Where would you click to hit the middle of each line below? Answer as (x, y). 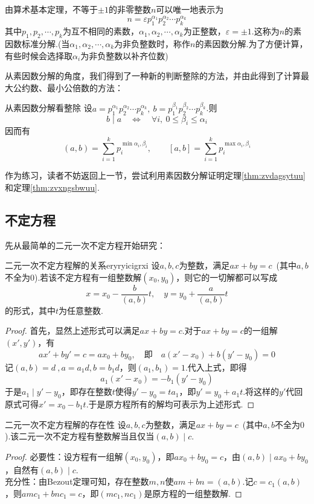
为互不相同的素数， (101, 31)
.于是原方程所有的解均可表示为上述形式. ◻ (170, 404)
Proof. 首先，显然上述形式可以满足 (72, 330)
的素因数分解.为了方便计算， (252, 44)
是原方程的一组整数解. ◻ (193, 493)
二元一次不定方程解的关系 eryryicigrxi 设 (82, 265)
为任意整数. (81, 310)
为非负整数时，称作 (152, 44)
